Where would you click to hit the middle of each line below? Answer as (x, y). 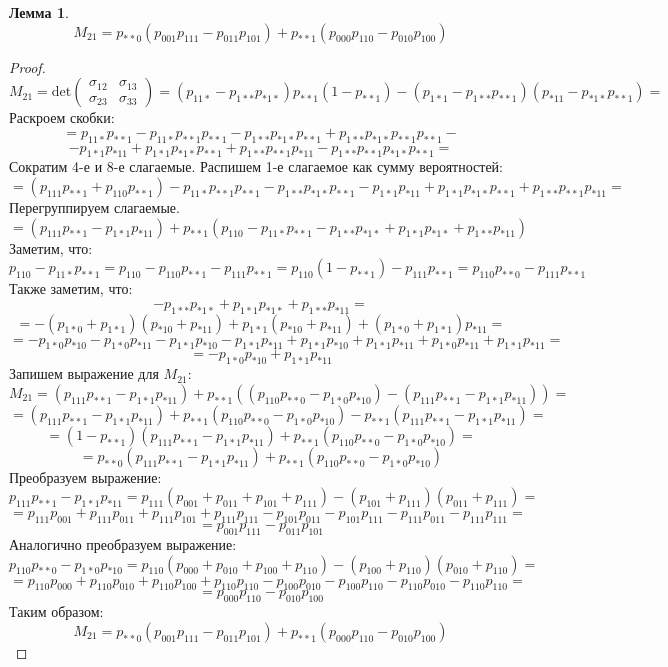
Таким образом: (56, 611)
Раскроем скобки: (62, 117)
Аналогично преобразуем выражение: (123, 543)
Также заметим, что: (71, 288)
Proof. (27, 66)
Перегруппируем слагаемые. (94, 206)
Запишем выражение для (84, 373)
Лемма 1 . (39, 12)
